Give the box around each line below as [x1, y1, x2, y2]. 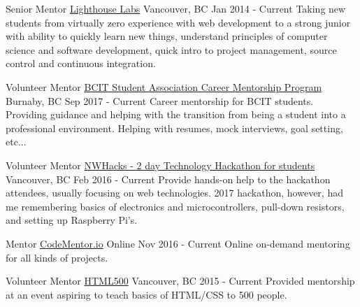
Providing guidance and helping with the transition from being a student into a [6, 107, 346, 122]
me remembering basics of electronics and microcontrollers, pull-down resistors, [6, 199, 345, 213]
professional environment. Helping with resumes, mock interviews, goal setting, [6, 120, 343, 135]
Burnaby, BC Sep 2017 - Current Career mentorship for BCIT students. [6, 93, 314, 108]
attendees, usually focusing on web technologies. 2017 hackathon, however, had [6, 185, 343, 200]
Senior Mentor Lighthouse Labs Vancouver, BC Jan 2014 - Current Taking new [6, 1, 346, 15]
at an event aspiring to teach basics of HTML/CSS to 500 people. [6, 287, 287, 301]
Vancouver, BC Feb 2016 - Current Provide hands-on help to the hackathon [6, 171, 331, 186]
